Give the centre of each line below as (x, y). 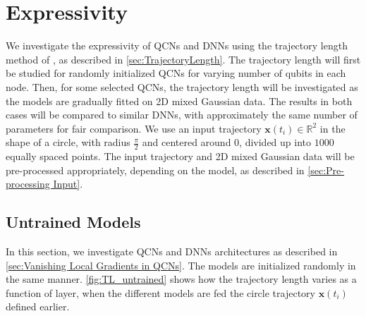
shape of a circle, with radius (68, 142)
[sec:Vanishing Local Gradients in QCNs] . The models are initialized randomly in (181, 265)
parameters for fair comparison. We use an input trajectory (134, 128)
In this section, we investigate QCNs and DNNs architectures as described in (172, 251)
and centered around (187, 142)
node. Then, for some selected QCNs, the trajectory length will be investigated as (182, 86)
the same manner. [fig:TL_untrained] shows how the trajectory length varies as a (181, 279)
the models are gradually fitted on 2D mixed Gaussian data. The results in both (179, 101)
